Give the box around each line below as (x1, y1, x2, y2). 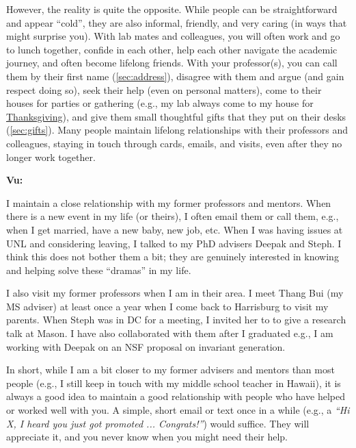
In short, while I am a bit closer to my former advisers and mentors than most (6, 362, 335, 377)
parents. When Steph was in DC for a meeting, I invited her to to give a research (6, 312, 346, 327)
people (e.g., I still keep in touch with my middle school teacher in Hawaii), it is (6, 375, 341, 390)
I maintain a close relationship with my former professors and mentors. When (6, 195, 331, 210)
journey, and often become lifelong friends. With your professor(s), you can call (6, 55, 338, 70)
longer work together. (6, 149, 96, 164)
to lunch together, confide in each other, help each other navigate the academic (6, 42, 338, 56)
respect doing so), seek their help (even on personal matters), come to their (6, 82, 322, 97)
